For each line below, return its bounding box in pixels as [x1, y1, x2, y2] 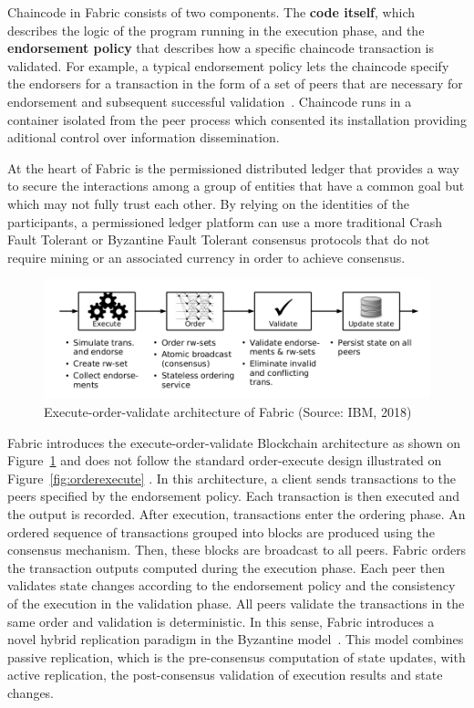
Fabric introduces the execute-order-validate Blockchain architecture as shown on [7, 432, 461, 452]
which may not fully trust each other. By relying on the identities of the [7, 193, 410, 213]
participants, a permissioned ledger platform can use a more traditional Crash [7, 212, 443, 231]
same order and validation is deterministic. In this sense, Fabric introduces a [7, 611, 435, 630]
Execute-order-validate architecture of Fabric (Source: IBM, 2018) [44, 402, 412, 422]
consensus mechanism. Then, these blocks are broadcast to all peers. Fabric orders [7, 540, 467, 559]
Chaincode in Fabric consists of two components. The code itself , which [7, 3, 415, 21]
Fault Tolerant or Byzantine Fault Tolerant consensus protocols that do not [7, 230, 430, 249]
